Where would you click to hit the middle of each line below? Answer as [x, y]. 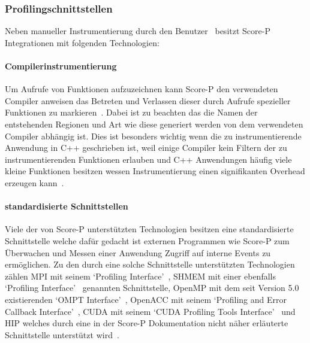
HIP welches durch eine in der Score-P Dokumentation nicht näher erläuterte [147, 323]
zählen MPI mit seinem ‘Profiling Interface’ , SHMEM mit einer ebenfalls [140, 276]
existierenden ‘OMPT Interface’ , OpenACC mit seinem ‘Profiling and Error [146, 299]
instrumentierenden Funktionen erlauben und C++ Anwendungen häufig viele [148, 159]
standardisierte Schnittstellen [67, 206]
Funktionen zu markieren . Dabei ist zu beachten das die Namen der [131, 112]
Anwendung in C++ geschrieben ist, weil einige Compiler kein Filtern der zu [146, 148]
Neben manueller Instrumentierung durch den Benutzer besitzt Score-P [138, 31]
